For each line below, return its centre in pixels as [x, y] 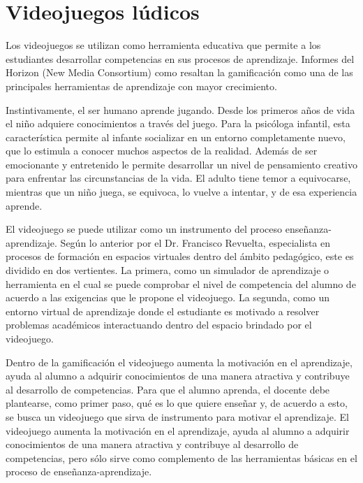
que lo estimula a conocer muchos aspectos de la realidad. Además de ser [162, 151]
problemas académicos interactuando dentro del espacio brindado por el [159, 325]
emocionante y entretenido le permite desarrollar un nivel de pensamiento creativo [181, 164]
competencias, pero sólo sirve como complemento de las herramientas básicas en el [181, 457]
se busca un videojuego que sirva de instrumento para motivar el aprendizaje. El [177, 416]
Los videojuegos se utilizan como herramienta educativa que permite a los [163, 45]
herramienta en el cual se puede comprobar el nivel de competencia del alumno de [181, 283]
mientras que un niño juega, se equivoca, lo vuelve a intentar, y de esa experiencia [181, 192]
